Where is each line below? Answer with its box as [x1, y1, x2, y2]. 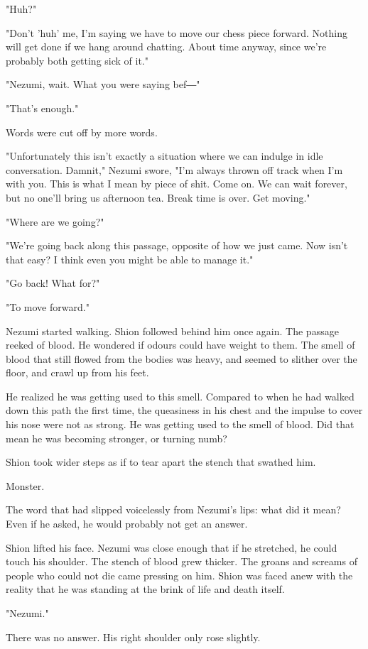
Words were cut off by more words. [6, 124, 158, 139]
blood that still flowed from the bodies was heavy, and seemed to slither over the [6, 351, 357, 366]
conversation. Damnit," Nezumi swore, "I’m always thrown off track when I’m [6, 162, 343, 177]
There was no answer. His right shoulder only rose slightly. [6, 629, 261, 644]
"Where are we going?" [6, 214, 104, 229]
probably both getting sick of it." [6, 53, 148, 67]
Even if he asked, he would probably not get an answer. [6, 516, 248, 531]
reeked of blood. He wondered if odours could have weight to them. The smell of [6, 337, 355, 352]
